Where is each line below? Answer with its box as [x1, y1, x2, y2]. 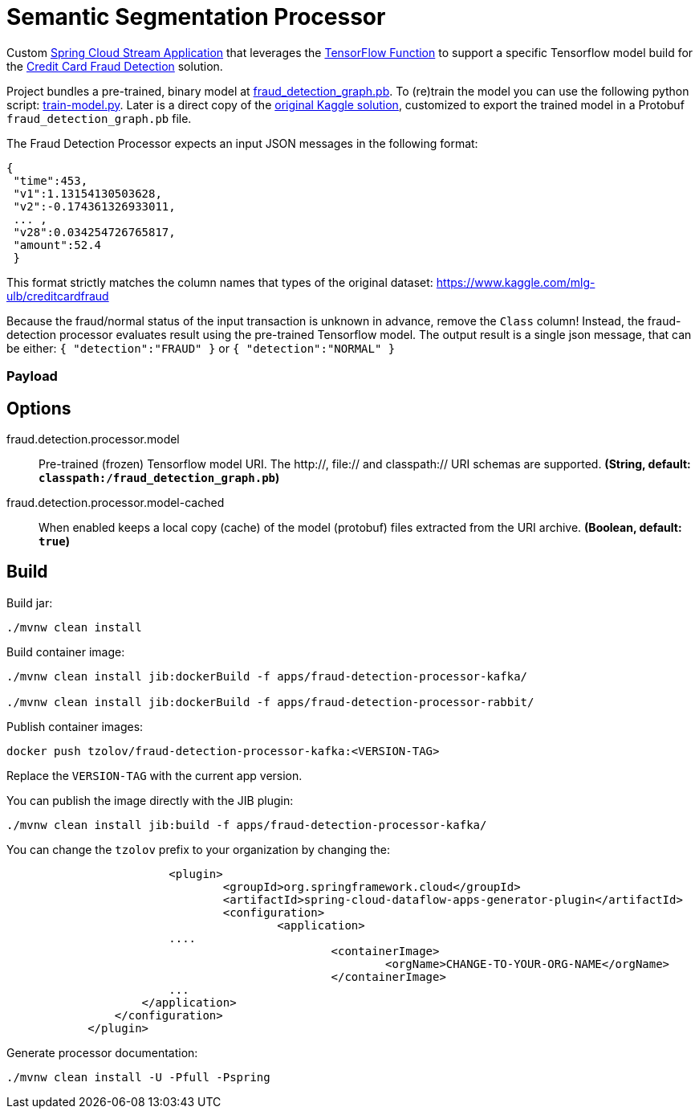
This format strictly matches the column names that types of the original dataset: [6, 275, 433, 289]
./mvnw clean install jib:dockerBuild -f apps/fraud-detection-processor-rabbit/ [6, 695, 534, 709]
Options [6, 398, 71, 419]
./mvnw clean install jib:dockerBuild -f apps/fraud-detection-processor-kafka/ [6, 669, 528, 683]
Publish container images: [6, 719, 144, 733]
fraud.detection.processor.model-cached [6, 495, 225, 509]
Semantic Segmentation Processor [6, 3, 386, 31]
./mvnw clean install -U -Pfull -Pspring [6, 1070, 270, 1084]
